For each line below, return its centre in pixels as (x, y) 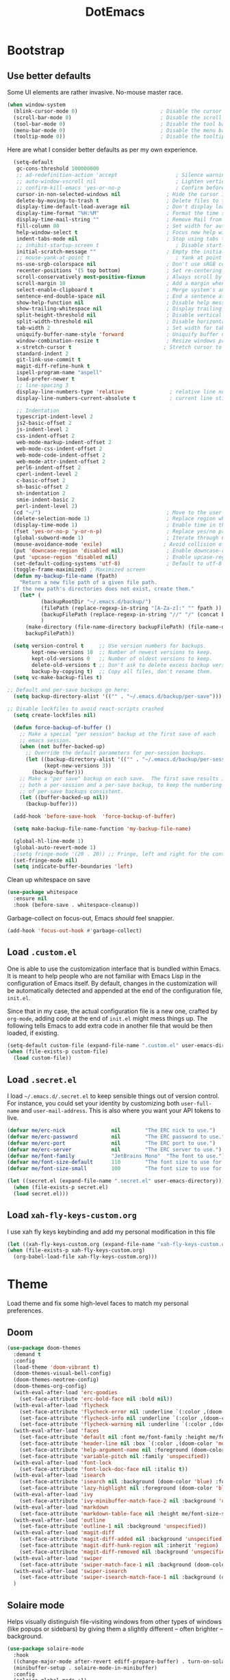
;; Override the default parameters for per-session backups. (116, 753)
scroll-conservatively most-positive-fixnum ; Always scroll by (119, 277)
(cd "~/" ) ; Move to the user (118, 512)
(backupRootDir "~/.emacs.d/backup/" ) (96, 601)
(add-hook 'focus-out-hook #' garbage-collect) (75, 930)
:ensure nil (30, 899)
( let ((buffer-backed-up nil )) (64, 798)
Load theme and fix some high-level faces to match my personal (98, 1304)
